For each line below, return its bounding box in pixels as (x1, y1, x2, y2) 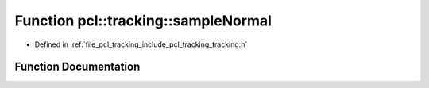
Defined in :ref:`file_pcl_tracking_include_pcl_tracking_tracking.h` (34, 40, 248, 49)
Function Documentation (14, 60, 141, 74)
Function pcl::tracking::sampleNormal (14, 12, 272, 29)
